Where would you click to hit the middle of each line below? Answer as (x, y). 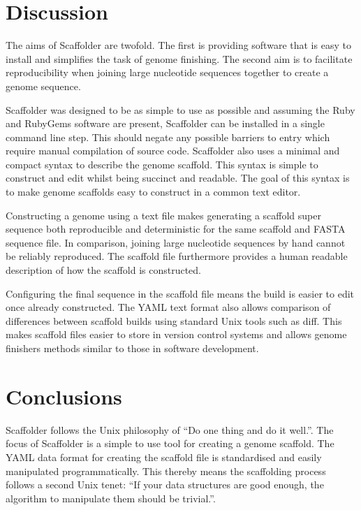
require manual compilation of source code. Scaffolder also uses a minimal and (173, 151)
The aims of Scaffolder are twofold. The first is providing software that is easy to (178, 45)
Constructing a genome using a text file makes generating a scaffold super (163, 215)
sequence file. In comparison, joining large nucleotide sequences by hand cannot (176, 242)
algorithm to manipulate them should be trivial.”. (111, 498)
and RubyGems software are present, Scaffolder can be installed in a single (165, 123)
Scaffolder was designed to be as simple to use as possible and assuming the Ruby (180, 109)
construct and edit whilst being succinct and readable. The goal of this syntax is (178, 178)
